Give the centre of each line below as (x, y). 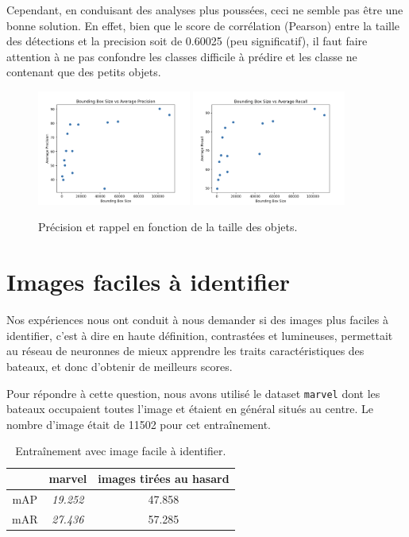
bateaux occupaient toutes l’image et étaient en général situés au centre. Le (190, 409)
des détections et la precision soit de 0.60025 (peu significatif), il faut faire (187, 41)
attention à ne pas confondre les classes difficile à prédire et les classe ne (182, 56)
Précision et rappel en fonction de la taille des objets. (168, 227)
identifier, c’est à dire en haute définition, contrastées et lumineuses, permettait (200, 335)
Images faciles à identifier (149, 282)
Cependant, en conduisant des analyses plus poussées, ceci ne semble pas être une (205, 10)
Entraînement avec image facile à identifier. (121, 451)
